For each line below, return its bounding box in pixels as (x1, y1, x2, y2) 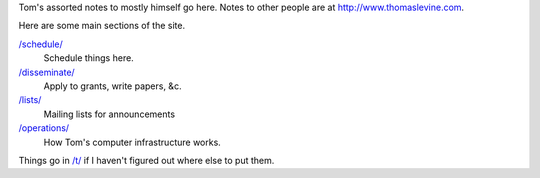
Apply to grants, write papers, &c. (43, 80, 182, 92)
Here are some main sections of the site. (18, 20, 185, 32)
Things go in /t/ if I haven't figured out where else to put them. (18, 154, 275, 166)
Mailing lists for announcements (43, 108, 175, 120)
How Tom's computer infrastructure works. (43, 136, 222, 148)
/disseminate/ (18, 66, 75, 78)
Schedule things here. (43, 52, 134, 64)
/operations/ (18, 122, 70, 134)
